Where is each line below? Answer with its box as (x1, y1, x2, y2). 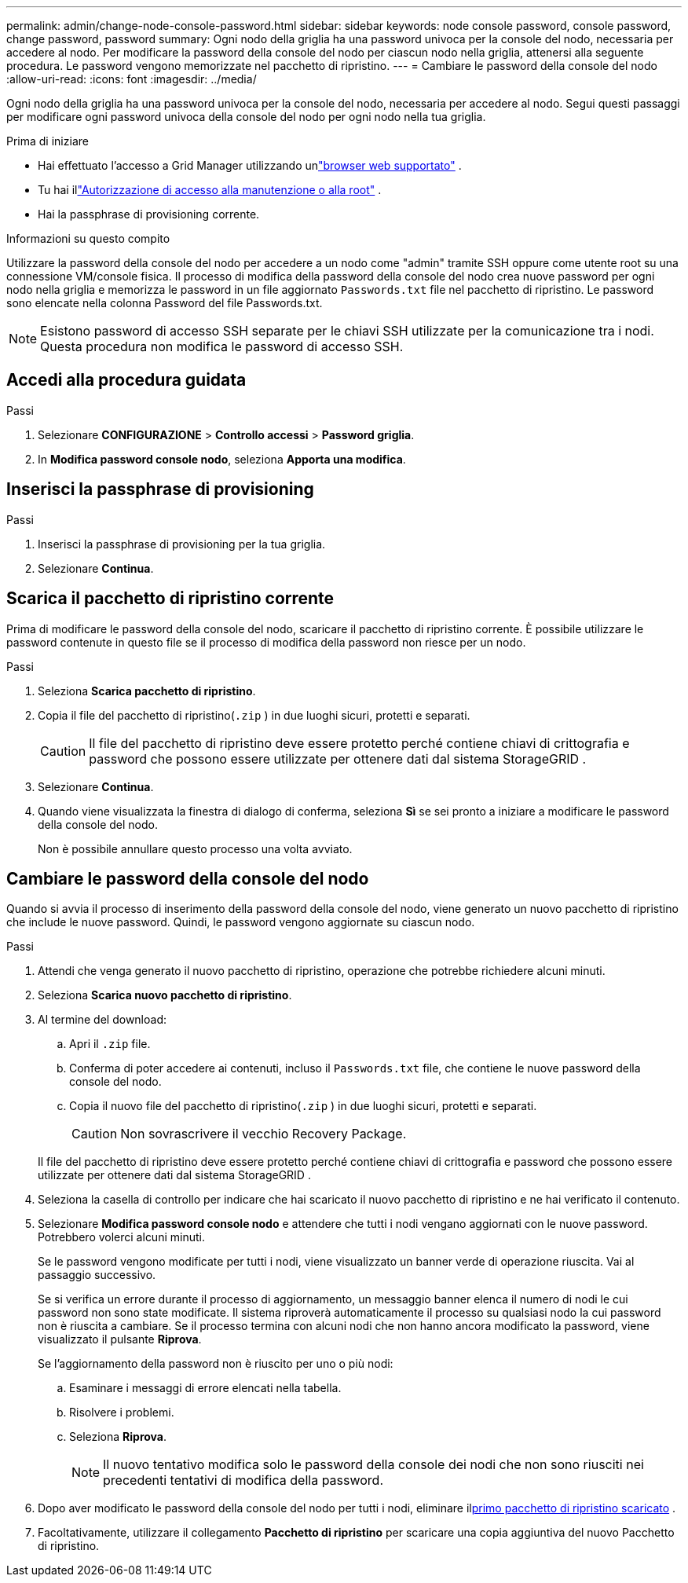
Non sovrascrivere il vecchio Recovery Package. (120, 1126, 407, 1142)
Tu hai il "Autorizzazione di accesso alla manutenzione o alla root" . (38, 183, 382, 196)
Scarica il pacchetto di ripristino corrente (6, 588, 335, 609)
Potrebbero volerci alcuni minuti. (38, 1230, 205, 1244)
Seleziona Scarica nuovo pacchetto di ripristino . (38, 988, 292, 1002)
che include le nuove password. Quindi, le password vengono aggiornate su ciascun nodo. (6, 915, 475, 929)
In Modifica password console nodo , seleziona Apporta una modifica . (38, 452, 406, 466)
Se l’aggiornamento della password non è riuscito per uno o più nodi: (38, 1357, 393, 1371)
